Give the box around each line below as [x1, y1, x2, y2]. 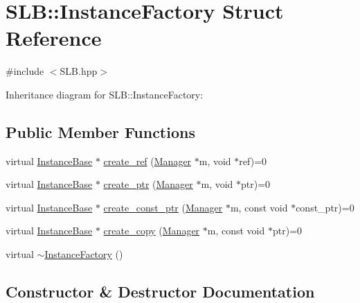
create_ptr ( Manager [103, 177, 193, 191]
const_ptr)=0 [296, 200, 354, 214]
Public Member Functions [6, 121, 195, 142]
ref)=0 [239, 153, 267, 168]
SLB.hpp [60, 64, 98, 78]
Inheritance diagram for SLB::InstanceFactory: [6, 87, 204, 101]
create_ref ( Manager [103, 153, 192, 168]
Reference [6, 24, 102, 52]
